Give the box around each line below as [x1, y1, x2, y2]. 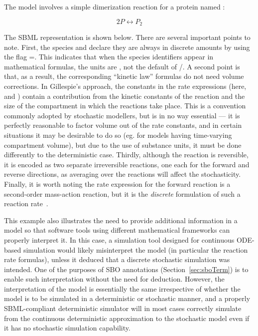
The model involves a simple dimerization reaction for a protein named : [4, 1, 225, 11]
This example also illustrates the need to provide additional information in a [4, 215, 238, 225]
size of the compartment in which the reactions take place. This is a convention [4, 100, 246, 111]
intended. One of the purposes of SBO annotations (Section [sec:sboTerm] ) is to [4, 264, 249, 274]
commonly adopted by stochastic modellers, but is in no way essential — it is [4, 110, 240, 120]
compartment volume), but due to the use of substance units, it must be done [4, 139, 242, 150]
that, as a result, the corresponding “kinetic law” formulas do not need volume [4, 71, 244, 81]
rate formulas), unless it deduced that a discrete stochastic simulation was [4, 254, 230, 265]
